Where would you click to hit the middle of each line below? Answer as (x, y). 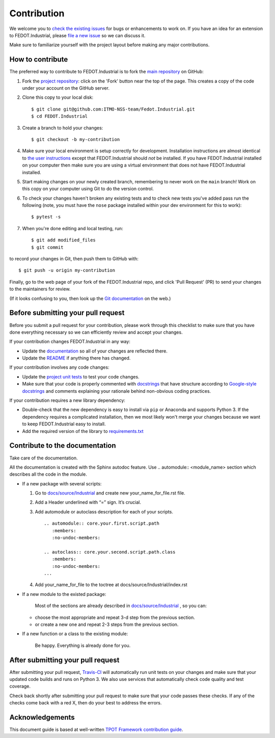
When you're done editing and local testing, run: (73, 228)
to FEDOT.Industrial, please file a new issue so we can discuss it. (77, 35)
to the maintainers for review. (40, 289)
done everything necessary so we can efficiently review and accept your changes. (96, 332)
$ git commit (47, 247)
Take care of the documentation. (44, 458)
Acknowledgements (42, 717)
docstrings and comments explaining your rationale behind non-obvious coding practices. (117, 391)
